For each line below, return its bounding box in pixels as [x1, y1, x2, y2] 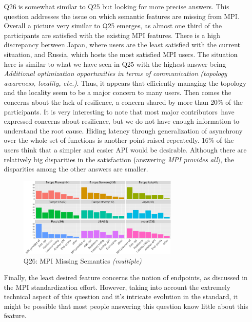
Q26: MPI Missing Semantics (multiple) [23, 256, 142, 266]
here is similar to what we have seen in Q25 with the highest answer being [4, 58, 226, 69]
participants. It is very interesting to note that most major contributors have [4, 106, 234, 116]
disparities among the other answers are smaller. [4, 164, 148, 174]
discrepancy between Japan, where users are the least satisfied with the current [4, 39, 241, 50]
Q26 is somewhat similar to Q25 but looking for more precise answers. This [4, 1, 229, 11]
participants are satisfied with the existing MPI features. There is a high [4, 30, 220, 40]
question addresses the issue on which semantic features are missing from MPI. [4, 11, 239, 21]
